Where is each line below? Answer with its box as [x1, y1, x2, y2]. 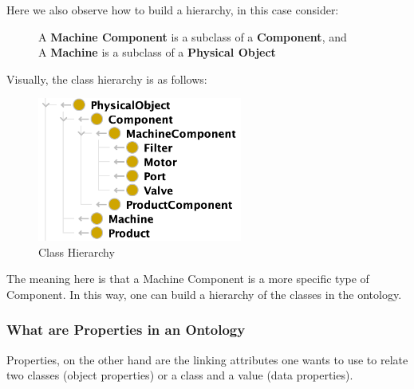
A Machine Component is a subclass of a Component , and [38, 28, 347, 45]
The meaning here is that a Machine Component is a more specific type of [6, 270, 369, 287]
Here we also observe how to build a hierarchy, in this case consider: [6, 2, 339, 18]
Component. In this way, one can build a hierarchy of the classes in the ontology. [6, 285, 402, 302]
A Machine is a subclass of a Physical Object [38, 44, 276, 61]
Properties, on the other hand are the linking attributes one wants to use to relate [6, 351, 408, 367]
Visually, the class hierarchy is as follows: [6, 70, 207, 87]
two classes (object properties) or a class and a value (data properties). [6, 367, 353, 383]
